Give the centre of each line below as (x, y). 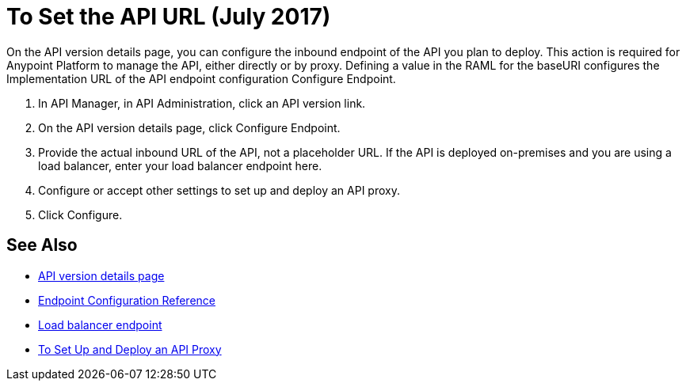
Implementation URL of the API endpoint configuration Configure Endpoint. (201, 78)
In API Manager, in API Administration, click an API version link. (202, 103)
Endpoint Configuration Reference (127, 300)
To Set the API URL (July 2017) (169, 17)
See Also (42, 245)
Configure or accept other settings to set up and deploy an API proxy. (219, 190)
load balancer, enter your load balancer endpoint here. (180, 165)
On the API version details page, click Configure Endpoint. (189, 127)
